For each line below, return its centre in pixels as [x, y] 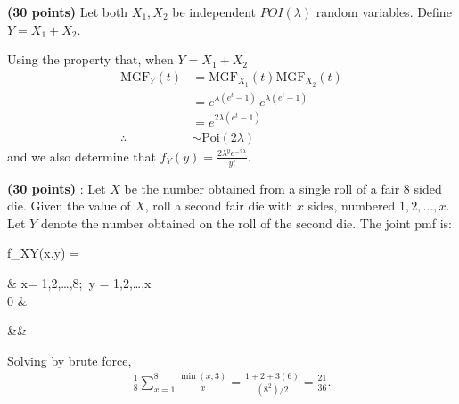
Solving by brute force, [70, 360]
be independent [214, 12]
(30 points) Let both [68, 12]
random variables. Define [384, 12]
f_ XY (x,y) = [43, 253]
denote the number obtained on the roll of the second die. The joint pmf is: [246, 223]
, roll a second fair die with [219, 206]
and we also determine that [82, 156]
